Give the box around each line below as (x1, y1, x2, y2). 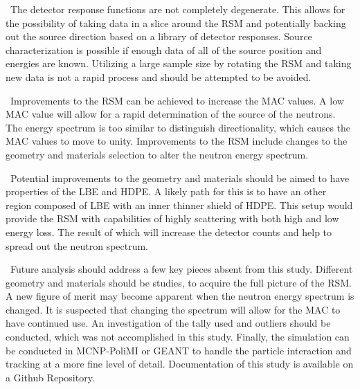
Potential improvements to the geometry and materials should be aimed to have (10, 170, 350, 185)
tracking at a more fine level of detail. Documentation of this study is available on (6, 356, 354, 371)
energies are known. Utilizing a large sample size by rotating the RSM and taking (6, 56, 352, 71)
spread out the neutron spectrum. (6, 238, 149, 253)
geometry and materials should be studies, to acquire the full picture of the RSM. (6, 275, 352, 289)
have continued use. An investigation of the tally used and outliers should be (6, 316, 331, 330)
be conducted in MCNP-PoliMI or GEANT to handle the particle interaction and (6, 343, 352, 357)
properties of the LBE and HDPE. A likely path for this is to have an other (6, 184, 327, 199)
